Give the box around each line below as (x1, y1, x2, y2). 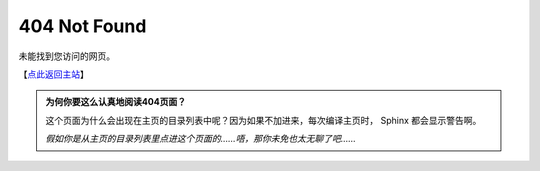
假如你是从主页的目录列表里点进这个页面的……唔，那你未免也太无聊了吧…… (45, 133, 357, 145)
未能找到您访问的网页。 (18, 50, 115, 62)
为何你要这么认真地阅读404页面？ (45, 96, 187, 108)
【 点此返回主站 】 (18, 68, 89, 80)
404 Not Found (18, 15, 147, 37)
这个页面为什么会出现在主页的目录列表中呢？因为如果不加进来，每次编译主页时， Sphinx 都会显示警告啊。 (45, 114, 482, 126)
